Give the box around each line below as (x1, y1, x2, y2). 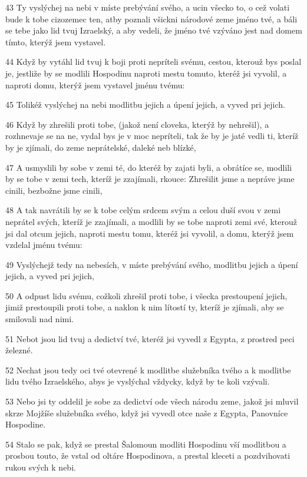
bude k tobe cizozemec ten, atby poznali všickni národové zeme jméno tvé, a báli (5, 12, 298, 25)
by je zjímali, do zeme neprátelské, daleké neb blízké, (5, 141, 196, 153)
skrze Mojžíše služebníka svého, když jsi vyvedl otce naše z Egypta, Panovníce (5, 406, 288, 419)
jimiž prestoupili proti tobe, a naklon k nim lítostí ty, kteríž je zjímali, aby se (5, 301, 284, 313)
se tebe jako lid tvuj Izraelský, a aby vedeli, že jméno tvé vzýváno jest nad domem (5, 24, 302, 37)
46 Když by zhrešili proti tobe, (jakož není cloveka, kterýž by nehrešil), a (5, 118, 269, 130)
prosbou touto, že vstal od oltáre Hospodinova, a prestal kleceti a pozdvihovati (5, 449, 291, 462)
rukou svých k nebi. (5, 461, 76, 473)
